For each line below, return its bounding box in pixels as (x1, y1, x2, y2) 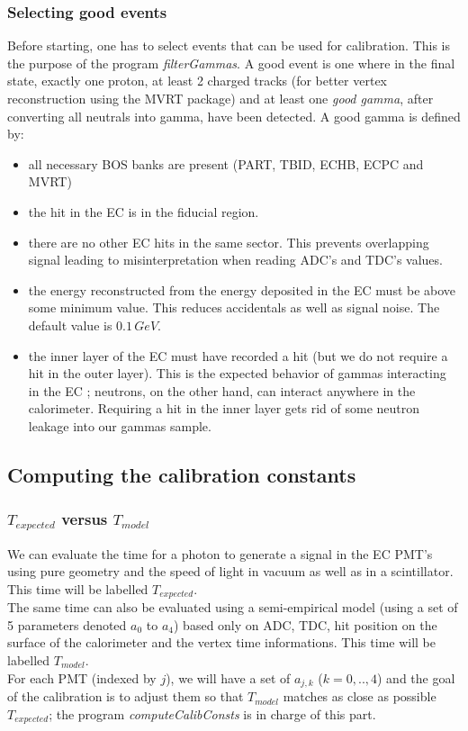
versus (61, 508, 108, 530)
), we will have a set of (166, 668, 291, 687)
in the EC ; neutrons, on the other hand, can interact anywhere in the (28, 381, 416, 400)
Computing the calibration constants (7, 460, 356, 488)
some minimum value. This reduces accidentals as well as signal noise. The (28, 298, 440, 317)
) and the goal (377, 668, 455, 687)
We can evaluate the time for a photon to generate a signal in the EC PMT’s (7, 544, 433, 563)
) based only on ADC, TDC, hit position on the (174, 615, 437, 634)
